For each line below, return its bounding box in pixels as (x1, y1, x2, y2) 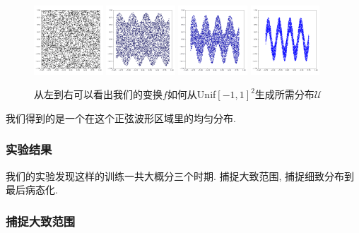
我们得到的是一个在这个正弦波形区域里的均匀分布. (6, 110, 236, 125)
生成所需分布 (254, 87, 314, 102)
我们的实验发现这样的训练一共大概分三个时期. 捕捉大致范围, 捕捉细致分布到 (6, 168, 355, 183)
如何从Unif (167, 87, 216, 102)
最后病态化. (6, 182, 58, 197)
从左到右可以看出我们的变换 (34, 87, 163, 102)
